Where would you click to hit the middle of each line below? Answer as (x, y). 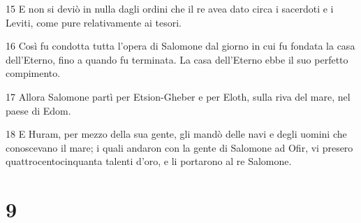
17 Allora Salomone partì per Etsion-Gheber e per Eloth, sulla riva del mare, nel (178, 96)
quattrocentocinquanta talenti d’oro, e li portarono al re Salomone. (149, 161)
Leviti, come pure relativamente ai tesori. (94, 22)
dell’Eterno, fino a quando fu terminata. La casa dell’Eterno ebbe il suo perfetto (177, 59)
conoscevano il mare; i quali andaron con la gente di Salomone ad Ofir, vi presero (179, 147)
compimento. (33, 73)
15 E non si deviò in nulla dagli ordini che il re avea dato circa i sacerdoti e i (170, 8)
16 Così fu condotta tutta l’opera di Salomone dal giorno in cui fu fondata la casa (180, 46)
